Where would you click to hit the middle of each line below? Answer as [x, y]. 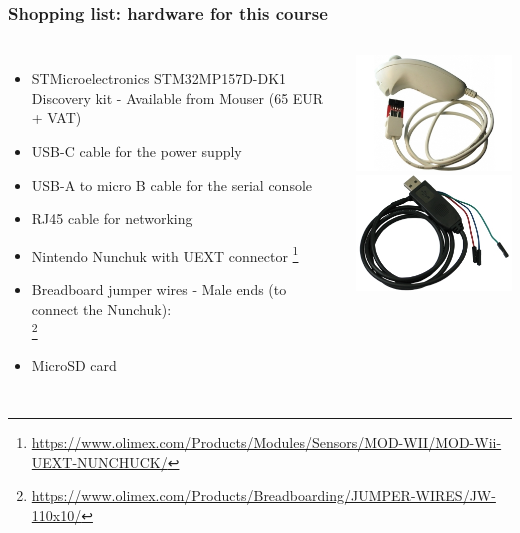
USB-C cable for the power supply [136, 151]
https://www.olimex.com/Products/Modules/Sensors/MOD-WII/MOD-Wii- [266, 442]
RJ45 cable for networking [112, 218]
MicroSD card [74, 365]
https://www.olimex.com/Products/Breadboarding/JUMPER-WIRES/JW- [263, 495]
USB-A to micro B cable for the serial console [172, 184]
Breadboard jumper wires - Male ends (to [159, 289]
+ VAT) [56, 117]
